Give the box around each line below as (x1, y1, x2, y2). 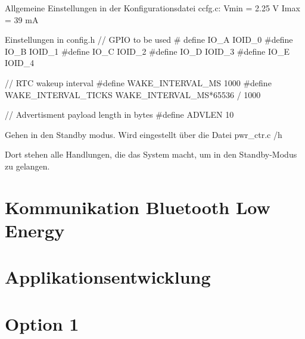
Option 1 (5, 311, 79, 335)
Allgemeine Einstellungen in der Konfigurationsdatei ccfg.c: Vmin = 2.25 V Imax (5, 2, 300, 14)
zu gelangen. (5, 159, 50, 172)
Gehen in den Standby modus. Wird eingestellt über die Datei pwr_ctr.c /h (5, 128, 282, 140)
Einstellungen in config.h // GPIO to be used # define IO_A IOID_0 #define (5, 33, 293, 46)
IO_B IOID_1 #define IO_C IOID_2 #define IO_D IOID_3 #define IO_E (5, 45, 290, 57)
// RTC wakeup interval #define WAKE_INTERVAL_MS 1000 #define (5, 76, 272, 89)
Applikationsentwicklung (5, 265, 211, 289)
